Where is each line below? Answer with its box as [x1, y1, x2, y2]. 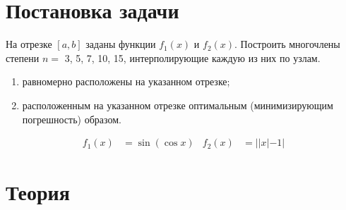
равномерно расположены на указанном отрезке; [22, 74, 230, 89]
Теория [6, 178, 70, 206]
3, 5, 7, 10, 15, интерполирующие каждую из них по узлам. [64, 50, 321, 65]
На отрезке [6, 37, 52, 51]
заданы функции [85, 37, 156, 51]
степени [6, 50, 40, 65]
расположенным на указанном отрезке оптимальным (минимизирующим [22, 97, 333, 112]
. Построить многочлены [234, 37, 340, 51]
